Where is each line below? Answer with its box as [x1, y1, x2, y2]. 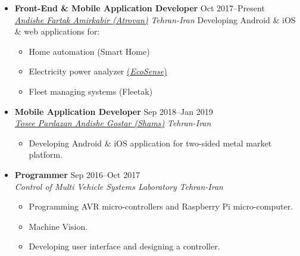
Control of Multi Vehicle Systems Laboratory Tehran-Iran [14, 180, 223, 192]
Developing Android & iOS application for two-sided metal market [29, 136, 272, 149]
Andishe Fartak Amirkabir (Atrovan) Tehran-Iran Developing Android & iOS [14, 13, 296, 26]
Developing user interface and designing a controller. [29, 240, 220, 252]
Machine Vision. [29, 220, 88, 232]
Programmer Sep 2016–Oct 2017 [14, 168, 140, 180]
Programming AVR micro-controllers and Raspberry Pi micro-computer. [29, 200, 293, 213]
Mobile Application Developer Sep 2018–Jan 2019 [14, 105, 213, 117]
